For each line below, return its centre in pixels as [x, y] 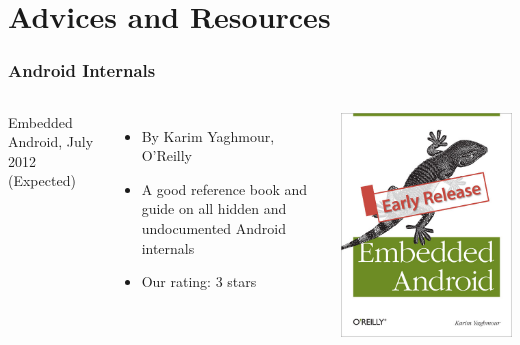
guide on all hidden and [214, 208]
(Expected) [42, 180]
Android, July [51, 141]
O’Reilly [167, 155]
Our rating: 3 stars [199, 281]
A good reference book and [224, 188]
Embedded [40, 121]
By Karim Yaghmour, [208, 135]
